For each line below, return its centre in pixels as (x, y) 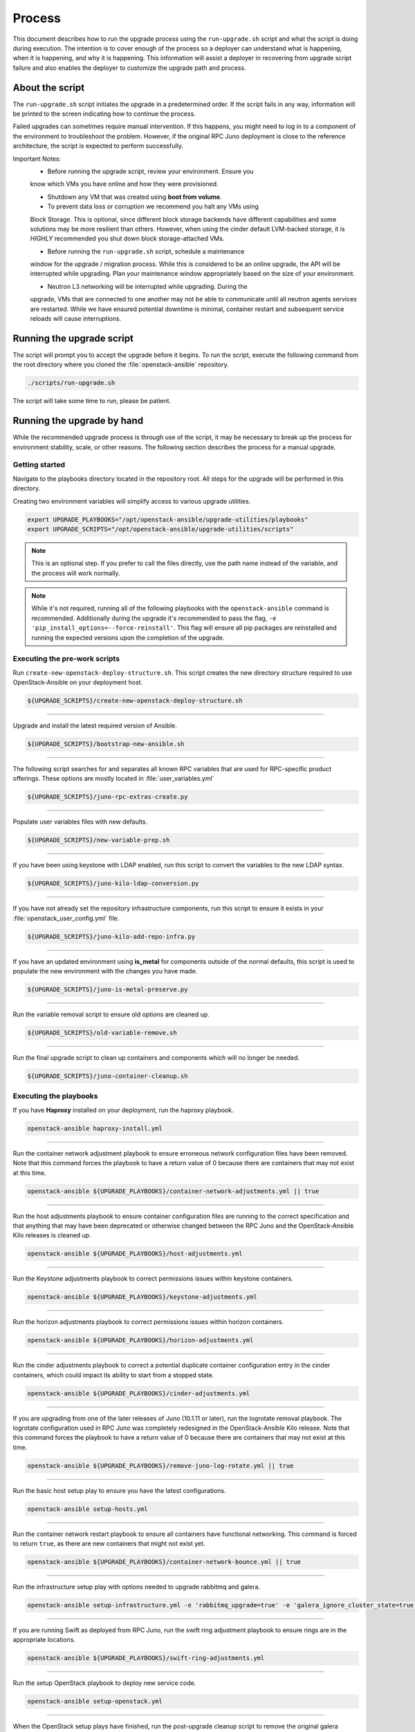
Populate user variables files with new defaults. (80, 822)
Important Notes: (37, 159)
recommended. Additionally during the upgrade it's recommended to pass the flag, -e (154, 618)
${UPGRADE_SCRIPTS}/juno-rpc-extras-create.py (108, 797)
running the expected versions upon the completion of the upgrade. (128, 637)
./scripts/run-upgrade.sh (71, 383)
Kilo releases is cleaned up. (52, 1235)
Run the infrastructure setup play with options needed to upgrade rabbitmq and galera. (137, 1587)
